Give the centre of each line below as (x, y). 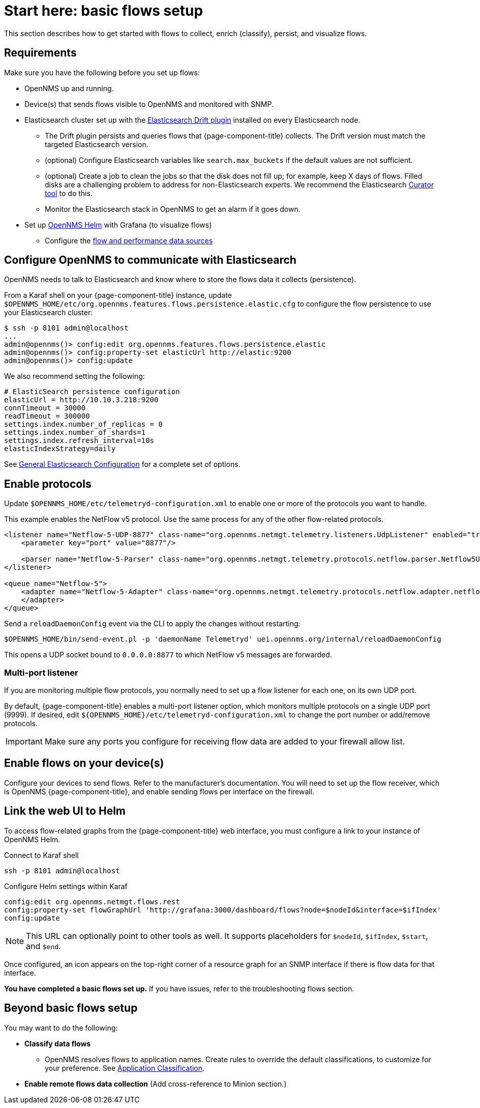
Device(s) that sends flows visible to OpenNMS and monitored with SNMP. (149, 104)
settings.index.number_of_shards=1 (75, 433)
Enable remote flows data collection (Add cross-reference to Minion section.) (156, 1084)
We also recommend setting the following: (74, 376)
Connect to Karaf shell (41, 855)
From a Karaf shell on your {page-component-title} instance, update (118, 295)
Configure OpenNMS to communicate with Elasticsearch (150, 260)
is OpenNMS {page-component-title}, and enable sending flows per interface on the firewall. (159, 791)
